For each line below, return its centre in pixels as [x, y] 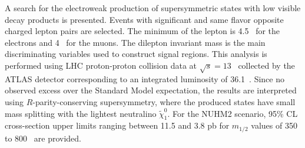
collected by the [266, 65]
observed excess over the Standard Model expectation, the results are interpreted [151, 90]
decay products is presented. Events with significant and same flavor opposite [144, 19]
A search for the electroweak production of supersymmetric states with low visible [153, 8]
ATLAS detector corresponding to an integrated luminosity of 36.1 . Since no [145, 78]
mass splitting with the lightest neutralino [81, 113]
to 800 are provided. [43, 138]
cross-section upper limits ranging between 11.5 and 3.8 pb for [117, 125]
